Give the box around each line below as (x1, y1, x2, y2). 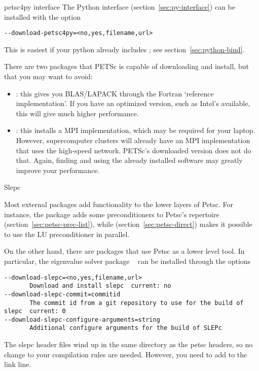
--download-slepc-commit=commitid (4, 290, 121, 298)
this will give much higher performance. (16, 108, 139, 118)
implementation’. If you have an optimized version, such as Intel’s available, (16, 98, 250, 109)
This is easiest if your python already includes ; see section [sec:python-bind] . (4, 44, 245, 54)
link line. (4, 359, 31, 369)
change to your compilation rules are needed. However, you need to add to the (4, 349, 247, 359)
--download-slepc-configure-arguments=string (4, 316, 160, 323)
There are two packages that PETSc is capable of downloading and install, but (4, 61, 249, 72)
